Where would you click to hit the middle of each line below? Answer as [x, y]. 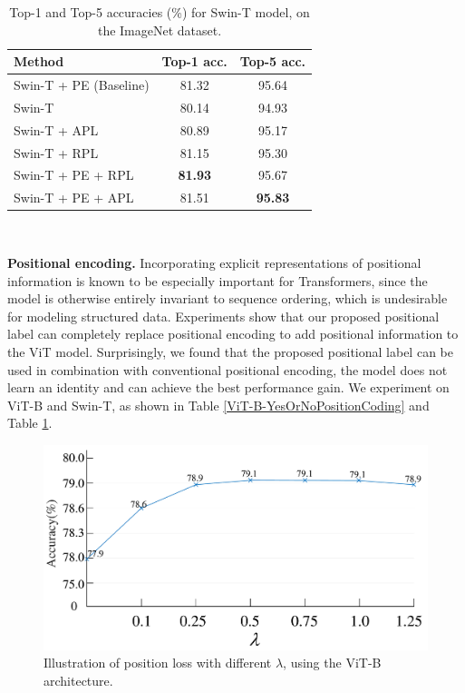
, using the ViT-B [332, 663]
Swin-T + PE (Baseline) [82, 85]
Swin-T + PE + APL [74, 198]
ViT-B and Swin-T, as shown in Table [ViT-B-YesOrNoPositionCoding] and [218, 405]
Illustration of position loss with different [158, 663]
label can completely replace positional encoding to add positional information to [233, 334]
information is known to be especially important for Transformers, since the [218, 280]
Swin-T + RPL [56, 152]
